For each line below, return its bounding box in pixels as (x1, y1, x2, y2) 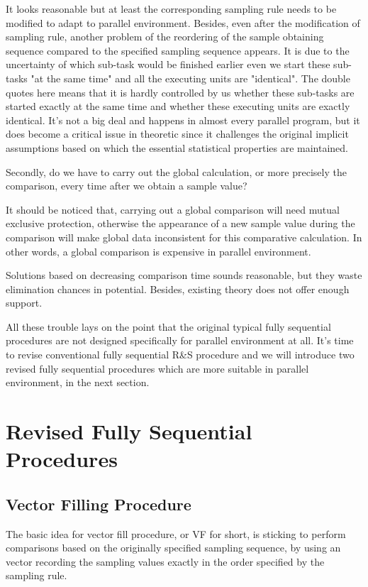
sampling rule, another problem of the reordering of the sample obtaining (6, 29, 324, 44)
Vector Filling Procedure (6, 493, 191, 515)
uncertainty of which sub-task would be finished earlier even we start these (6, 57, 330, 72)
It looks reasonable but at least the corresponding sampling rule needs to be (6, 1, 337, 16)
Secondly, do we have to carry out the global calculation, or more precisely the (6, 164, 347, 179)
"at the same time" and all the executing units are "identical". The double (30, 70, 350, 85)
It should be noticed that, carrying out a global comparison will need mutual (6, 202, 340, 216)
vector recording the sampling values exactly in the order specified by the (6, 554, 325, 569)
